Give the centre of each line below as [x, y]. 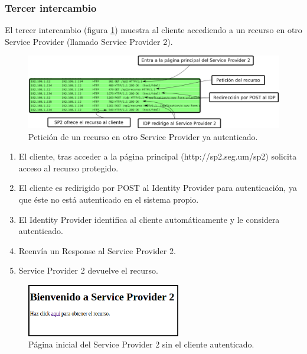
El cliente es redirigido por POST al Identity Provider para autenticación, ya [158, 188]
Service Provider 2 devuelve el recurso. [88, 270]
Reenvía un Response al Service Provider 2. [97, 250]
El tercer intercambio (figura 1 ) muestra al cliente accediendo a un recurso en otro [153, 30]
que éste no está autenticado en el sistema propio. [109, 199]
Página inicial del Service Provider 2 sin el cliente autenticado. [141, 344]
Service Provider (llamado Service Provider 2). [89, 41]
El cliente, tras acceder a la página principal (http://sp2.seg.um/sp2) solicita [158, 156]
